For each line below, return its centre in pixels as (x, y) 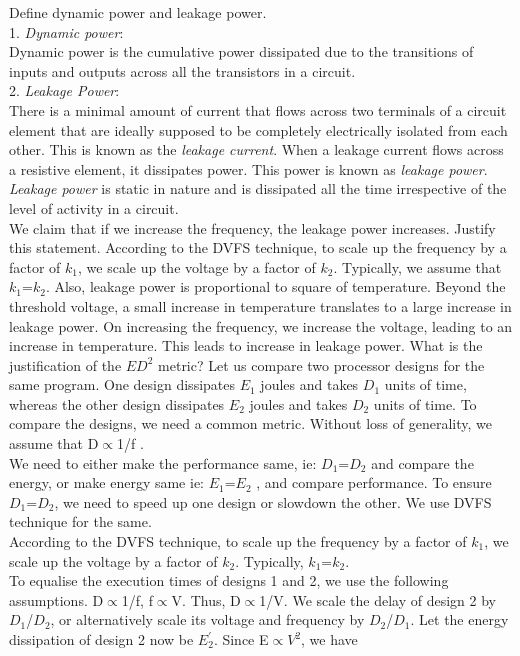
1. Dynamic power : (66, 31)
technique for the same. (80, 521)
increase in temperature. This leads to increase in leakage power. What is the (246, 345)
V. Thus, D (206, 599)
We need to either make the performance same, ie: (163, 462)
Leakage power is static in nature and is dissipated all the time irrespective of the (258, 188)
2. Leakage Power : (64, 90)
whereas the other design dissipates (117, 403)
